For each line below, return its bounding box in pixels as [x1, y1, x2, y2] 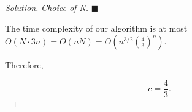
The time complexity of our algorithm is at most [5, 21, 188, 34]
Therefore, [5, 58, 44, 71]
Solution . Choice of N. [5, 1, 89, 13]
